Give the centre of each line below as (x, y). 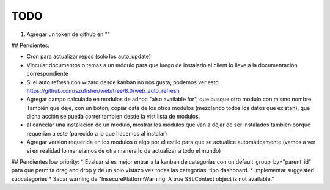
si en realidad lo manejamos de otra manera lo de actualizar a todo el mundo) (124, 150)
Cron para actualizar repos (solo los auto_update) (89, 57)
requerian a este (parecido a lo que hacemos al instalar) (97, 133)
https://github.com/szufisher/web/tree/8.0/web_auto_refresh (103, 90)
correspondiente (47, 74)
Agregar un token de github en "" (68, 34)
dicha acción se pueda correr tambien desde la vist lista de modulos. (113, 117)
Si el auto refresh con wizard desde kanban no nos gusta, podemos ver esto (123, 82)
